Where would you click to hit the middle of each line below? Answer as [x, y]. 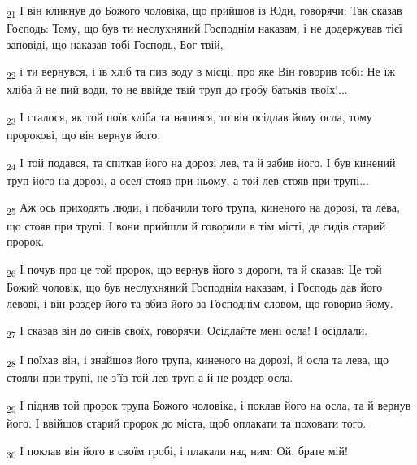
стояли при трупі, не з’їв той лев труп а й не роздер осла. [150, 377]
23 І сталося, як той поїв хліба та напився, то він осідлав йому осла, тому [189, 118]
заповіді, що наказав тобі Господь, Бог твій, [115, 44]
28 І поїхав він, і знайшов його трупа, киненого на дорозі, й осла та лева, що [198, 361]
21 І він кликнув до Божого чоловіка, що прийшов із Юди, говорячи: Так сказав [204, 11]
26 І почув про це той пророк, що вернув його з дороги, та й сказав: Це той [194, 270]
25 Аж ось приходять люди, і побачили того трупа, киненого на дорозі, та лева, [203, 208]
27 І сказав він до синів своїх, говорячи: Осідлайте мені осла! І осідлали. [187, 331]
